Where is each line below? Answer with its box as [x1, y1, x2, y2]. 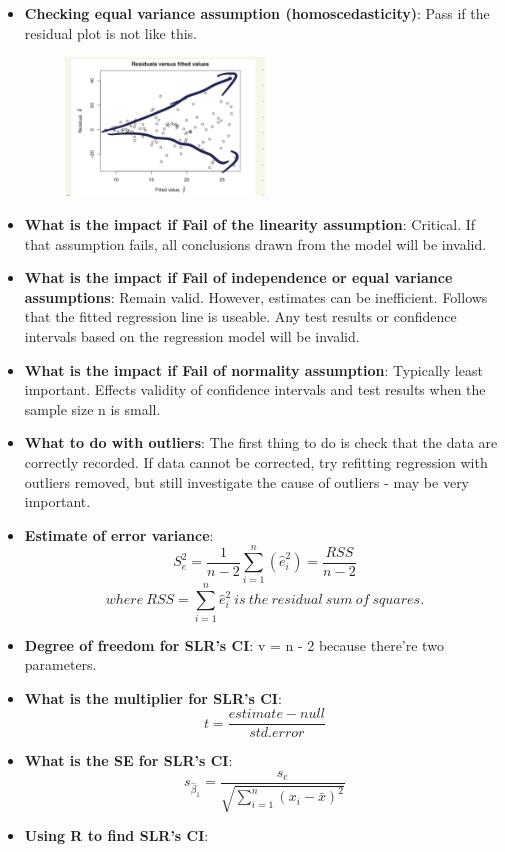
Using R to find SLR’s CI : [24, 825, 209, 846]
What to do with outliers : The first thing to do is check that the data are [24, 432, 498, 453]
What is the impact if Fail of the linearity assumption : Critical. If [24, 213, 476, 234]
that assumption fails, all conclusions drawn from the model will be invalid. [24, 233, 487, 254]
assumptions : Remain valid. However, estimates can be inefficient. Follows [24, 286, 488, 307]
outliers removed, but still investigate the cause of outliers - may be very [24, 471, 470, 492]
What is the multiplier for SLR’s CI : [24, 687, 282, 708]
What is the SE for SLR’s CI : [24, 750, 233, 771]
